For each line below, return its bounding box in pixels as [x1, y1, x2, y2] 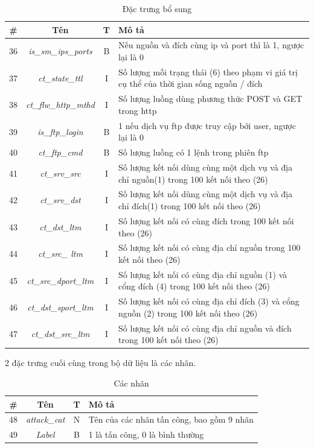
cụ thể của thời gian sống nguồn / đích [118, 77, 263, 90]
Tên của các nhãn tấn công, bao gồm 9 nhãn [88, 413, 254, 426]
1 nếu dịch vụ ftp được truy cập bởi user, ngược [118, 119, 296, 131]
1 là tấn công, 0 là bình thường [88, 428, 204, 441]
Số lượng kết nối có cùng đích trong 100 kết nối [118, 214, 294, 227]
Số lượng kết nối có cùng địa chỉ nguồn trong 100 [118, 241, 301, 254]
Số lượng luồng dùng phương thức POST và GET [118, 92, 303, 105]
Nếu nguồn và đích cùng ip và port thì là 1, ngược [118, 39, 304, 51]
